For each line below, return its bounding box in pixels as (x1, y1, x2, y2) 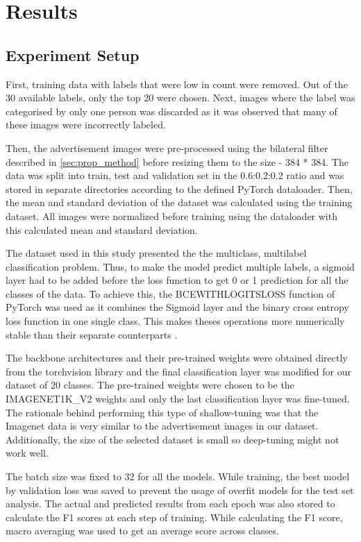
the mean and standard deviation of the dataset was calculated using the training (6, 195, 353, 210)
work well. (6, 446, 49, 460)
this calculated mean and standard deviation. (6, 222, 198, 237)
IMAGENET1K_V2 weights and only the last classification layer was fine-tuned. (6, 391, 350, 406)
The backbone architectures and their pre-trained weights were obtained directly (6, 350, 348, 365)
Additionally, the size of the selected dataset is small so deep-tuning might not (6, 432, 339, 446)
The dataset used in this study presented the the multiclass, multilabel (6, 246, 307, 260)
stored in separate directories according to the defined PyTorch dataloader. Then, (6, 181, 353, 196)
